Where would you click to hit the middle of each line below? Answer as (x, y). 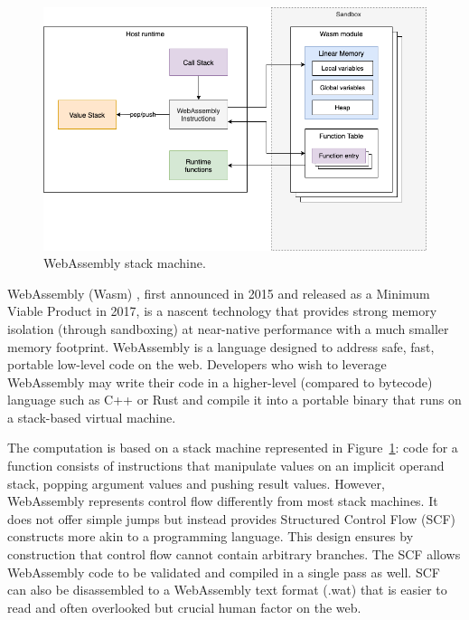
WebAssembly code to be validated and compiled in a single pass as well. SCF (224, 572)
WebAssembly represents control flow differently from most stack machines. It (223, 501)
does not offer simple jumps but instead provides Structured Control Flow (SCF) (232, 518)
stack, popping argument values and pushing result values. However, (196, 483)
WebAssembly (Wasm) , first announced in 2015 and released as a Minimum (219, 293)
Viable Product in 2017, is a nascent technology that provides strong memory (222, 311)
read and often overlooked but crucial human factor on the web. (184, 607)
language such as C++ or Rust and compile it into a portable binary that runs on (234, 400)
